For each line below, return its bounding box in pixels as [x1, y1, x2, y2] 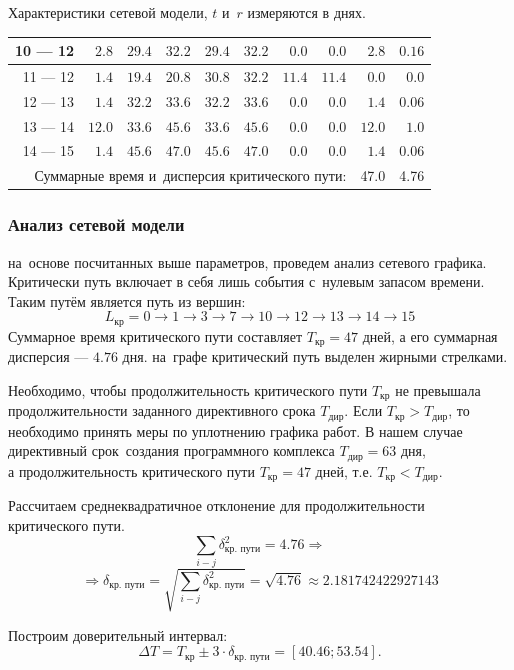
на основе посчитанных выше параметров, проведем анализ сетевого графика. [8, 251, 487, 272]
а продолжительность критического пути [8, 460, 255, 481]
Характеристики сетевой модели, [8, 2, 208, 22]
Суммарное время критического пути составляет [8, 325, 303, 346]
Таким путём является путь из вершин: [8, 290, 246, 311]
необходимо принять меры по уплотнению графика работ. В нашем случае [8, 420, 463, 441]
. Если [344, 400, 383, 421]
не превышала [395, 379, 481, 400]
